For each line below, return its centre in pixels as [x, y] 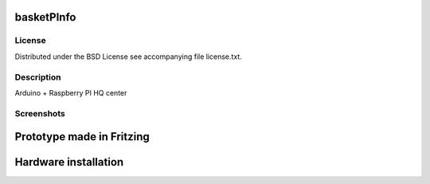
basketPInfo [45, 17]
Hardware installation [69, 162]
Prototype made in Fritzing [82, 137]
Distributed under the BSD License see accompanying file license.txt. [128, 57]
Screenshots [40, 113]
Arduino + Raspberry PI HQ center [71, 92]
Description [38, 77]
